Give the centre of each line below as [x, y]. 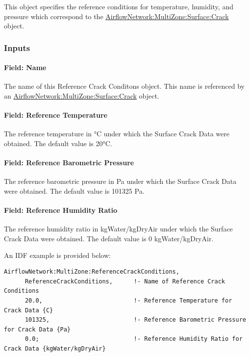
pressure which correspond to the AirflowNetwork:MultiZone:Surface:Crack [116, 16]
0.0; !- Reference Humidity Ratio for [134, 339]
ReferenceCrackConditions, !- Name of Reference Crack [125, 281]
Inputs [17, 47]
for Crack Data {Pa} [37, 329]
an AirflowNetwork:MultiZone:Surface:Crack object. [82, 96]
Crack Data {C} [29, 310]
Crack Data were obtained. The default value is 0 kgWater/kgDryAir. [109, 238]
